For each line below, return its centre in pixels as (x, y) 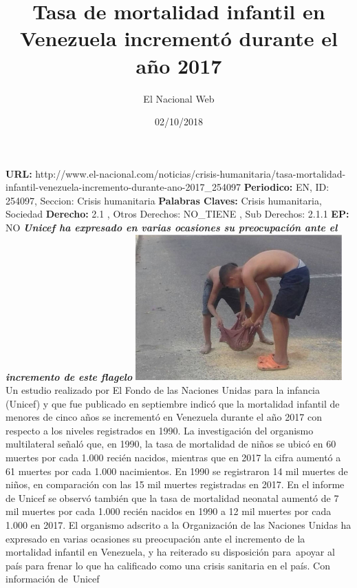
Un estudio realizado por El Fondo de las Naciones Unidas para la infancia (163, 390)
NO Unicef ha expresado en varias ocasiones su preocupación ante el (172, 228)
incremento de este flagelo (69, 376)
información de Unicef (53, 579)
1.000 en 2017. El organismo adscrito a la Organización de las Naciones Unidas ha (178, 525)
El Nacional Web (179, 98)
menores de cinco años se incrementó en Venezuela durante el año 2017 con (164, 417)
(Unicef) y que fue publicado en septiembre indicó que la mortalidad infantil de (173, 403)
